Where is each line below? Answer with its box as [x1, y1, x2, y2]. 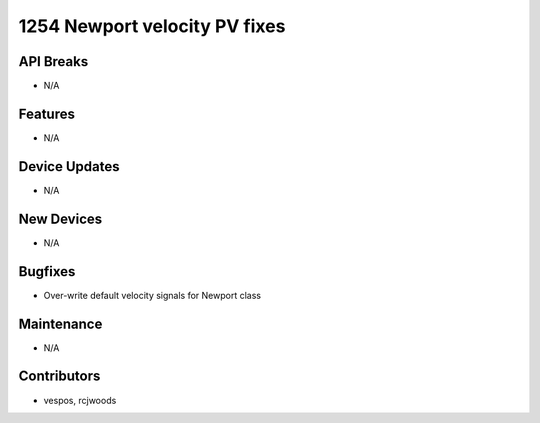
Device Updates [18, 158, 120, 175]
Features [18, 105, 75, 122]
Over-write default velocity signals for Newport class [43, 289, 262, 301]
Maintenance [18, 315, 103, 332]
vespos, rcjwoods [43, 394, 117, 406]
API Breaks [18, 53, 89, 70]
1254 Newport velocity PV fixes [18, 15, 286, 37]
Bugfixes [18, 263, 76, 280]
